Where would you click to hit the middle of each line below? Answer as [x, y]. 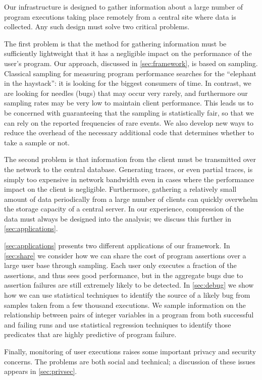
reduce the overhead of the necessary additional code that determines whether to [129, 132]
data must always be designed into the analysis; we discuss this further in [118, 218]
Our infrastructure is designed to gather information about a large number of [124, 7]
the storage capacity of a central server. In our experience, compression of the [124, 209]
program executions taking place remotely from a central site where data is [120, 16]
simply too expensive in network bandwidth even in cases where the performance [129, 179]
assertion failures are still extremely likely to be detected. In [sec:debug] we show [129, 285]
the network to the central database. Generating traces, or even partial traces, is [128, 169]
